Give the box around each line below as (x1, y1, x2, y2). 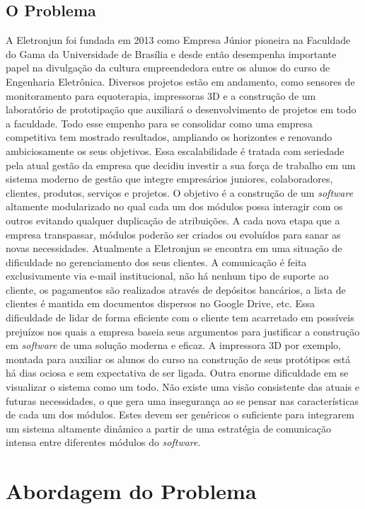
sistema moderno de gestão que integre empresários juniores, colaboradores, (6, 171, 333, 186)
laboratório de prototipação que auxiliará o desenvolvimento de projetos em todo (6, 102, 357, 117)
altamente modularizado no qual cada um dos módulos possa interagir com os (6, 199, 343, 214)
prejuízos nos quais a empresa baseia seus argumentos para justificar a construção (6, 324, 360, 338)
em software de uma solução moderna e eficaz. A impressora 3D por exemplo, (6, 338, 341, 353)
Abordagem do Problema (6, 476, 257, 505)
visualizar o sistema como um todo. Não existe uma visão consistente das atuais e (6, 379, 359, 394)
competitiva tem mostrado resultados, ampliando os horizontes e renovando (6, 130, 332, 144)
